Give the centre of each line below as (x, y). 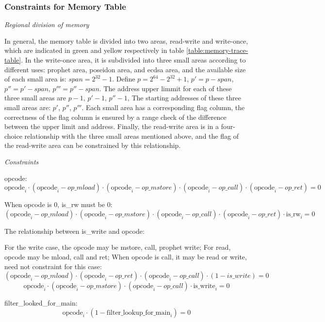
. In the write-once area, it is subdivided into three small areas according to (133, 60)
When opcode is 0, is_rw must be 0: (58, 204)
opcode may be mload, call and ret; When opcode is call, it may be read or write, (126, 256)
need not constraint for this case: (53, 266)
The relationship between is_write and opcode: (74, 231)
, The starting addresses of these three (184, 98)
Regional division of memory (47, 24)
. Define (124, 79)
